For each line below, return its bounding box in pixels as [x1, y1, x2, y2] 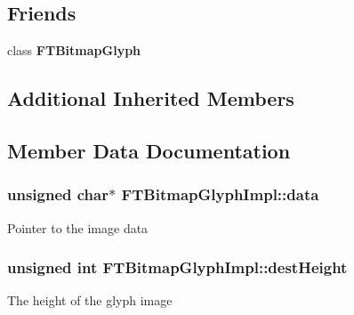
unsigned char [7, 183, 109, 206]
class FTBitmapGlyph [7, 41, 141, 60]
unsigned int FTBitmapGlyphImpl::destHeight [7, 256, 348, 279]
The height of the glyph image [7, 291, 173, 310]
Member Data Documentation [7, 136, 291, 164]
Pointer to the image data [7, 218, 149, 237]
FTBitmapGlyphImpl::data [121, 183, 319, 206]
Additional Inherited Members [7, 85, 294, 112]
